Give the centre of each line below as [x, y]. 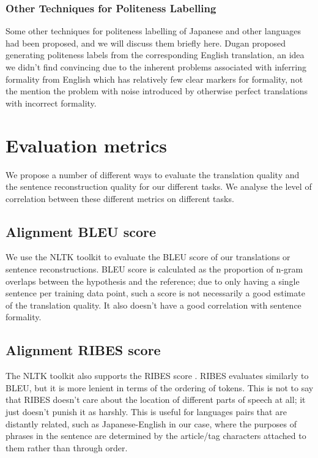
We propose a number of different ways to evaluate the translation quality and [153, 174]
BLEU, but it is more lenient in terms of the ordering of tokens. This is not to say [160, 387]
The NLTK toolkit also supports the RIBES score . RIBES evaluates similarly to [157, 376]
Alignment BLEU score [81, 231]
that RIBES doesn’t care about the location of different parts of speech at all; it [156, 400]
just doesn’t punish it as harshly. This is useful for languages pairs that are [146, 412]
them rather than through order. [67, 447]
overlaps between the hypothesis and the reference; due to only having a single [153, 281]
